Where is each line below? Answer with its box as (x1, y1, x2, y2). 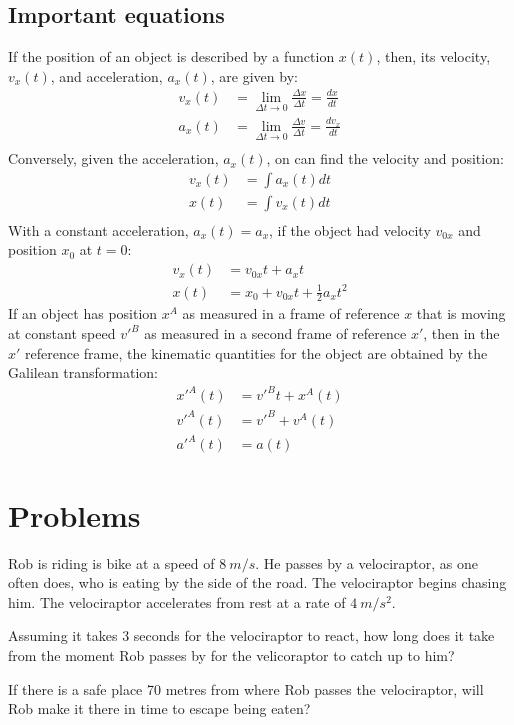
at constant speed (8, 323, 116, 344)
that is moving (416, 303, 506, 324)
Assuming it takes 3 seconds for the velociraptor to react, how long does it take (8, 625, 495, 646)
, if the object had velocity (269, 219, 431, 240)
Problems (8, 494, 141, 535)
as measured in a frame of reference (182, 303, 400, 324)
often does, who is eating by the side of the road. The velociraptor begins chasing (8, 572, 507, 593)
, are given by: (210, 65, 298, 86)
